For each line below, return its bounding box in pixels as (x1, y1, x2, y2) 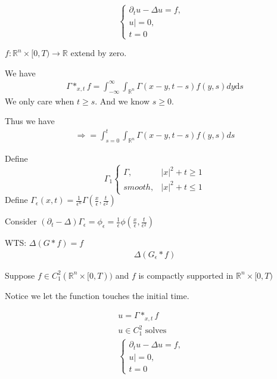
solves (145, 326, 167, 335)
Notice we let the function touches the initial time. (5, 289, 189, 301)
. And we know (95, 94, 150, 107)
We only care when (5, 94, 74, 107)
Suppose (5, 269, 35, 281)
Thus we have (5, 115, 55, 127)
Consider (5, 215, 37, 227)
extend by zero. (70, 47, 127, 59)
